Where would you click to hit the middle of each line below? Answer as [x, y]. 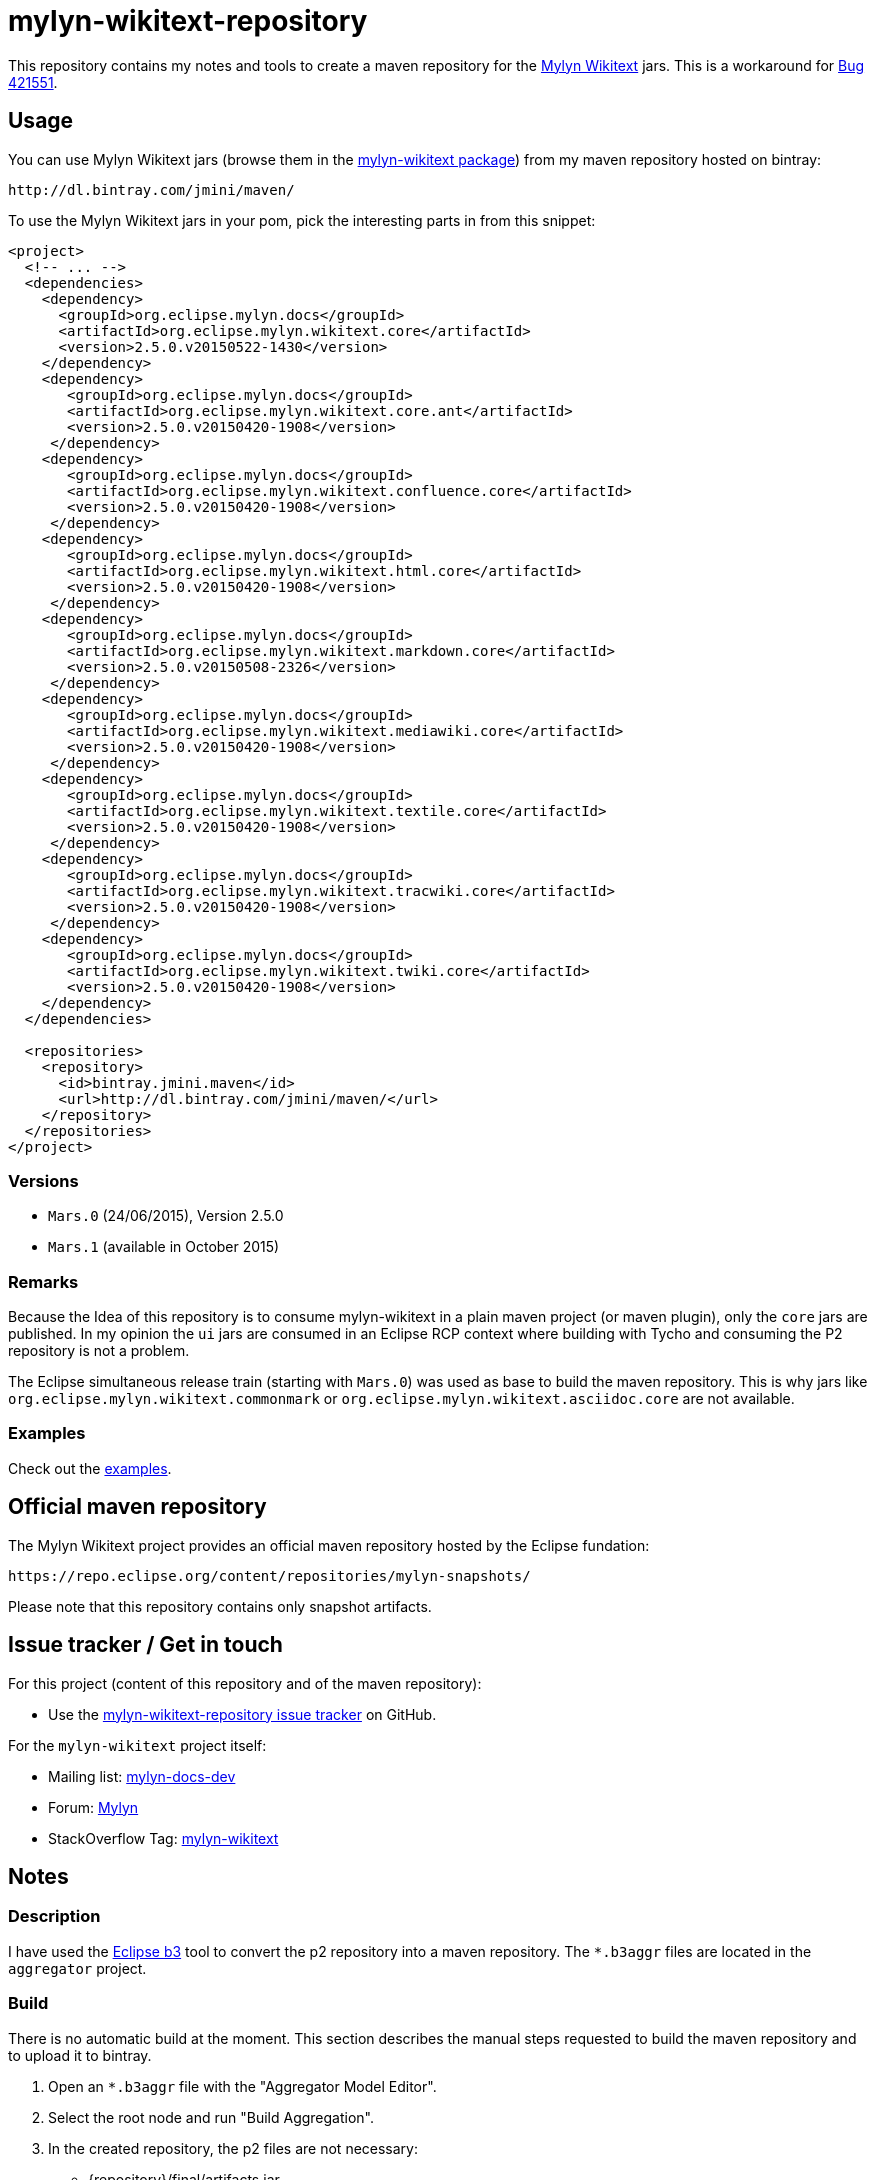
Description [54, 1916]
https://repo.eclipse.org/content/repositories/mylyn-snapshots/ [269, 1575]
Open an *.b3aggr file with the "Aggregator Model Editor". [242, 2086]
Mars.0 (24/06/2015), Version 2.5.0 [166, 1216]
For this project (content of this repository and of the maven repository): [245, 1683]
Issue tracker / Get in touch [145, 1645]
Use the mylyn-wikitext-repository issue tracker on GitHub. [242, 1714]
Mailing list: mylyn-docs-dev [142, 1776]
